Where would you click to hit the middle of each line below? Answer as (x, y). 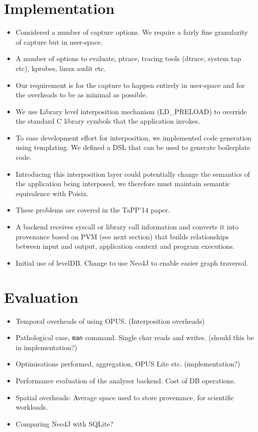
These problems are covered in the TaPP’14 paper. (93, 210)
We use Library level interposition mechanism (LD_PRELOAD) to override (131, 111)
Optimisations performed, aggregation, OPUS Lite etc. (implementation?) (128, 364)
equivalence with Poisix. (52, 193)
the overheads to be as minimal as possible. (82, 95)
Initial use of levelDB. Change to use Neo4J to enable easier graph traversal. (132, 262)
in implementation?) (46, 347)
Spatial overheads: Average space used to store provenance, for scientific (125, 397)
